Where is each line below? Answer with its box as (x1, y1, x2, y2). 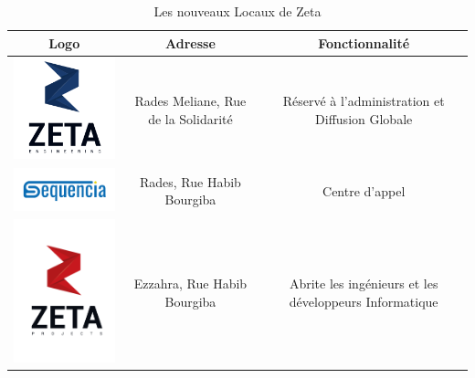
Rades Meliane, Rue (134, 91, 247, 110)
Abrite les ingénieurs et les (289, 274, 438, 293)
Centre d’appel (322, 181, 406, 200)
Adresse (165, 33, 216, 52)
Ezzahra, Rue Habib (133, 274, 248, 293)
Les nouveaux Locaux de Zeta (153, 2, 322, 20)
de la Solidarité (148, 110, 233, 128)
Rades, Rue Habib (139, 172, 241, 191)
